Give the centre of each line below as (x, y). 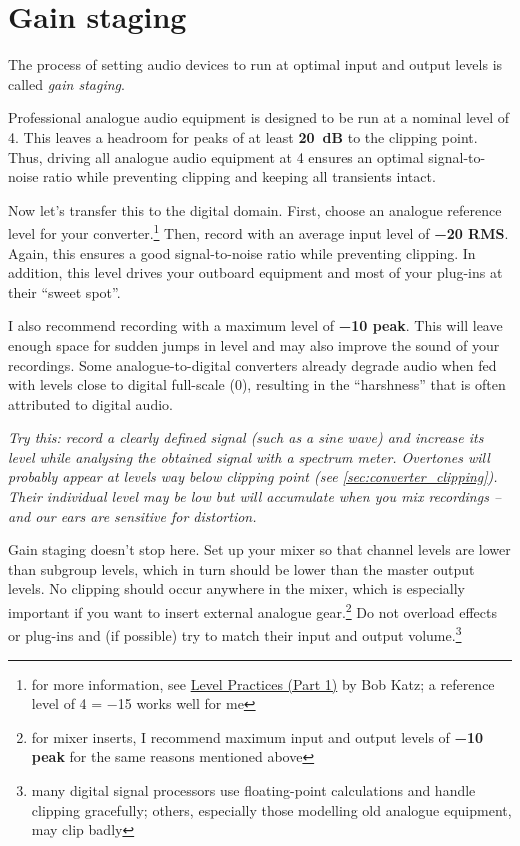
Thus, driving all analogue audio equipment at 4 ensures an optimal (216, 156)
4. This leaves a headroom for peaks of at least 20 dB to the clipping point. (243, 136)
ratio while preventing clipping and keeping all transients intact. (239, 176)
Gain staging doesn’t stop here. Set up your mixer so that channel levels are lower (259, 549)
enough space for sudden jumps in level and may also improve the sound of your (254, 344)
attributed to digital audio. (90, 403)
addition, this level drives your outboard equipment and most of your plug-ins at (255, 272)
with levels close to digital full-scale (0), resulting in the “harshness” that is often (257, 384)
